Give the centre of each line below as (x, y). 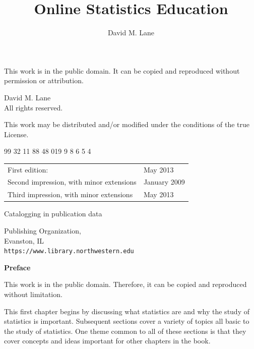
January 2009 (164, 182)
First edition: (28, 169)
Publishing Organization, (43, 230)
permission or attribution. (44, 80)
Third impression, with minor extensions (70, 194)
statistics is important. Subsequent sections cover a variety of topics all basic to (127, 321)
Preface (17, 267)
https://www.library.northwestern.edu (69, 251)
